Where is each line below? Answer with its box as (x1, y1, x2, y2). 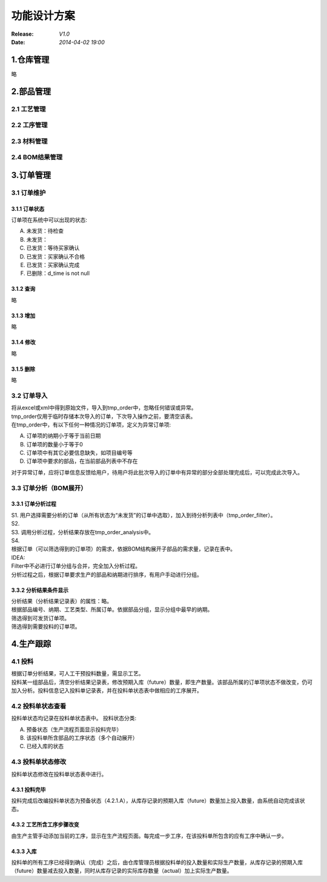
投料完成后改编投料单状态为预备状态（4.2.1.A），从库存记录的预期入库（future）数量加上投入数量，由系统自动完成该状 (11, 797, 305, 804)
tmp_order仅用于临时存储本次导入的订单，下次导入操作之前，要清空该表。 (11, 413, 196, 420)
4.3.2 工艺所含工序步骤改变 (11, 821, 79, 828)
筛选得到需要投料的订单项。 (11, 623, 81, 630)
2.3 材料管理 (11, 137, 48, 145)
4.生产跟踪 (11, 638, 51, 649)
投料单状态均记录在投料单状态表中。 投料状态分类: (11, 715, 136, 722)
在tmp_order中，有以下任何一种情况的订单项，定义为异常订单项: (11, 421, 171, 428)
